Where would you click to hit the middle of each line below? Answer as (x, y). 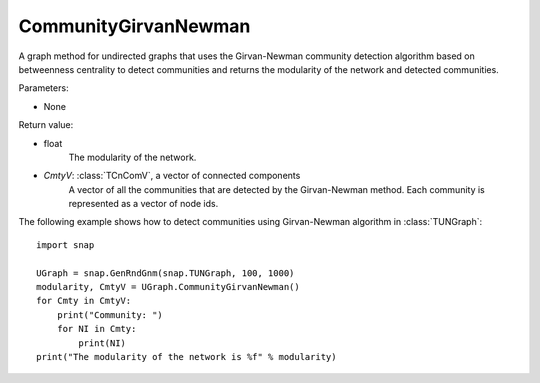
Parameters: (43, 88)
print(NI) (102, 343)
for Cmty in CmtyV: (84, 301)
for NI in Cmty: (96, 329)
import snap (65, 244)
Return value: (46, 125)
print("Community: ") (110, 314)
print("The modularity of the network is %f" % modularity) (186, 356)
